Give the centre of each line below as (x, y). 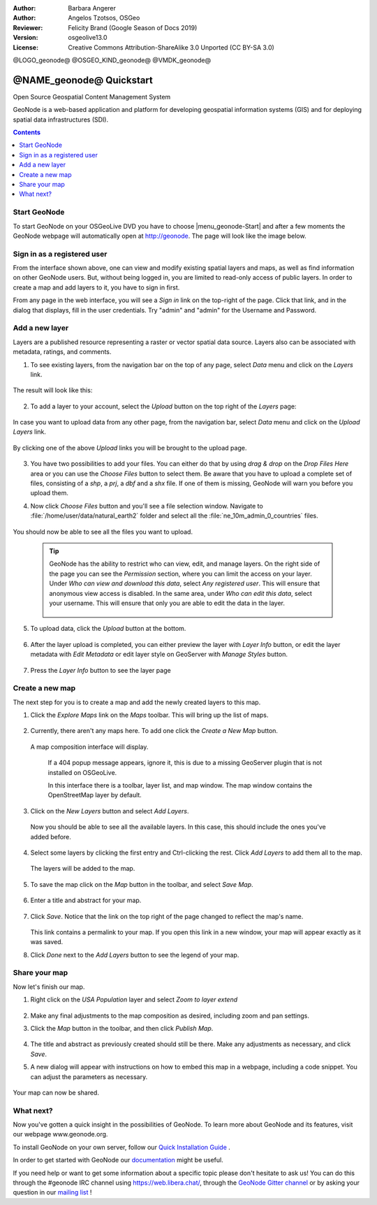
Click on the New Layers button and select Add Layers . (110, 811)
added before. (51, 836)
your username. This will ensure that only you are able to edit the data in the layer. (167, 603)
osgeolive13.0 (88, 38)
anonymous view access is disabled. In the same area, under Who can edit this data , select (180, 593)
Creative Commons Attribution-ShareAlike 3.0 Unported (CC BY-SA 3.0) (171, 47)
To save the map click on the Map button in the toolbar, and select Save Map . (142, 884)
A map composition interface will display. (89, 747)
